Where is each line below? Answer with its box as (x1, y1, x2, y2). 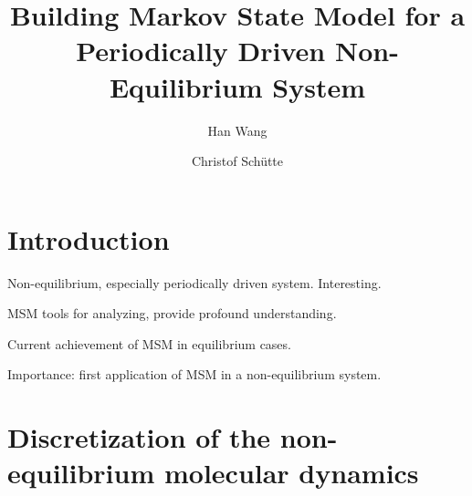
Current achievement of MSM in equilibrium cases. (7, 334, 291, 353)
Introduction (7, 220, 170, 257)
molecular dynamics (163, 454, 419, 491)
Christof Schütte (191, 151, 284, 170)
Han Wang (207, 120, 267, 139)
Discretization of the (7, 418, 271, 456)
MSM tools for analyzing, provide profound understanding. (7, 304, 337, 323)
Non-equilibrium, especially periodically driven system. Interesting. (7, 273, 382, 292)
